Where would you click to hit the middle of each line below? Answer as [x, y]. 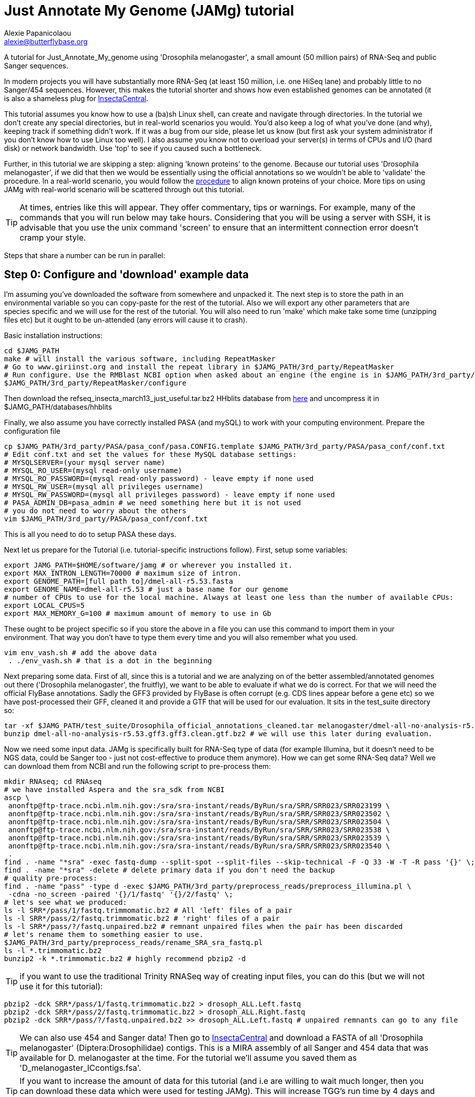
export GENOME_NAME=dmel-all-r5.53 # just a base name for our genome [146, 589]
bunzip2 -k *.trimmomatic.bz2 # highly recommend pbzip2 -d [125, 958]
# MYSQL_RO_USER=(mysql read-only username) [93, 470]
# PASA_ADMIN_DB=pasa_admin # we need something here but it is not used [153, 502]
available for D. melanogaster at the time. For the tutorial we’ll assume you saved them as [188, 1057]
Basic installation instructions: [53, 335]
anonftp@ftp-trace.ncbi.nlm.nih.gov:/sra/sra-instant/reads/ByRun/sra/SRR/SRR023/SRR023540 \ [199, 846]
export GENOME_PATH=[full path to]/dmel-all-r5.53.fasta [119, 581]
